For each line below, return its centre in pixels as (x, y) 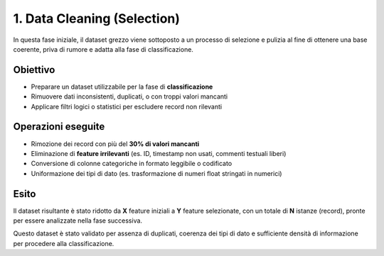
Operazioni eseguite (59, 127)
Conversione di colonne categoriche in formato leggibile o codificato (132, 164)
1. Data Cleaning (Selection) (97, 18)
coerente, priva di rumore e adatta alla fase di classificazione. (103, 49)
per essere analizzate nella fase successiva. (78, 221)
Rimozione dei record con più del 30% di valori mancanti (115, 144)
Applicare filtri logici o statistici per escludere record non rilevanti (127, 106)
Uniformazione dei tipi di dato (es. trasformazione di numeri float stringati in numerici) (156, 173)
